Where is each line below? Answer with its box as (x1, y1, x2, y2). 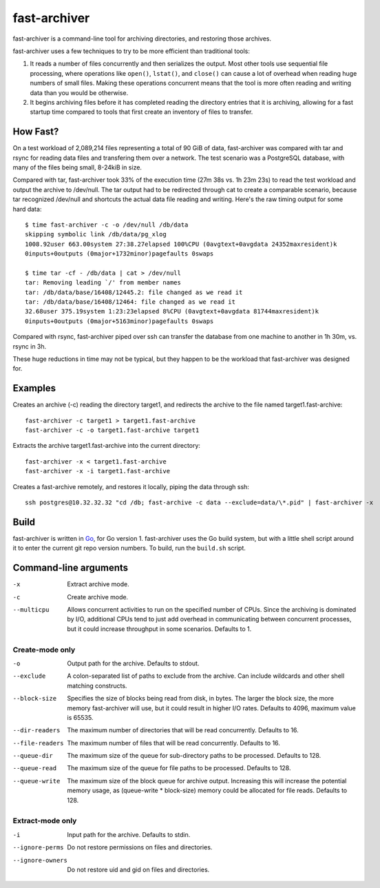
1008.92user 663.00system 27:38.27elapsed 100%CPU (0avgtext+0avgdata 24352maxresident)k (25, 240, 337, 248)
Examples (12, 382, 56, 394)
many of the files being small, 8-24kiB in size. (12, 163, 142, 172)
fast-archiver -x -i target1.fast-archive (25, 467, 171, 475)
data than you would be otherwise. (30, 88, 129, 96)
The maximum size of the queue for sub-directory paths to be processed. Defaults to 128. (67, 752, 321, 760)
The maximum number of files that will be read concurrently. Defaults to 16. (67, 739, 280, 747)
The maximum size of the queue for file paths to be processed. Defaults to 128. (67, 764, 291, 772)
